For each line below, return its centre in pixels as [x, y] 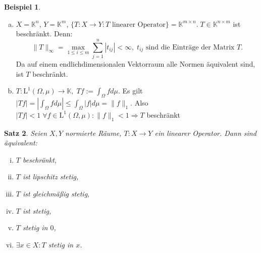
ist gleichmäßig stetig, [56, 194]
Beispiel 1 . [22, 7]
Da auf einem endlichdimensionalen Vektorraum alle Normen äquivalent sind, [136, 63]
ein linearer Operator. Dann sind [205, 133]
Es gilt [133, 91]
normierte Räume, [93, 133]
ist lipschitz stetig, [50, 176]
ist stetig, [37, 210]
